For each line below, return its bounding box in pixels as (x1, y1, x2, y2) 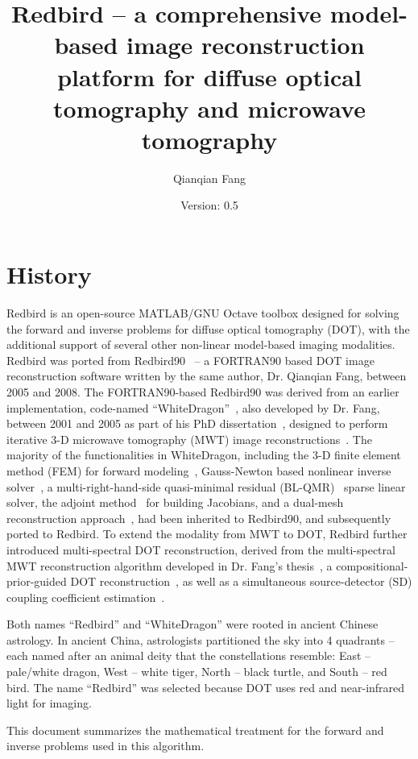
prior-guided (6, 573, 67, 590)
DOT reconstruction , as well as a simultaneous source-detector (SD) (70, 573, 412, 590)
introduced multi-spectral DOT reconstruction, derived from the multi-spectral (6, 541, 395, 558)
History (6, 258, 92, 291)
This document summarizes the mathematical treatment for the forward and (6, 721, 384, 738)
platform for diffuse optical (57, 60, 362, 93)
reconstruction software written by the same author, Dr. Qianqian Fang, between (6, 367, 407, 384)
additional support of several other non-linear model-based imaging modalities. (6, 336, 395, 353)
